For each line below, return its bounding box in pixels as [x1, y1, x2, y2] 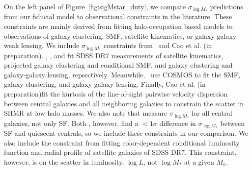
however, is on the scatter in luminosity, [4, 156, 124, 167]
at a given [184, 156, 214, 167]
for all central [192, 108, 232, 118]
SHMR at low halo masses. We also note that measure [4, 108, 168, 118]
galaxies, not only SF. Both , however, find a [4, 118, 139, 128]
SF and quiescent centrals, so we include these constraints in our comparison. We [4, 128, 249, 138]
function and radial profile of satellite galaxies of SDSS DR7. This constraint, [4, 147, 237, 157]
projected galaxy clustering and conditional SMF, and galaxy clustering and [4, 60, 233, 70]
